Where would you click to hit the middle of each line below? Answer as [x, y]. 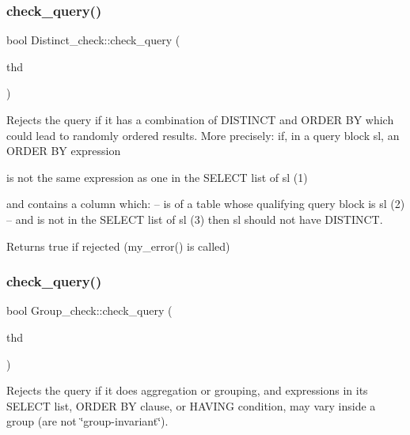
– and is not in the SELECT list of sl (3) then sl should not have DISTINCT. [195, 219]
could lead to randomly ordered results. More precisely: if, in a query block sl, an [203, 135]
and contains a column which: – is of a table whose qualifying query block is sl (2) [206, 204]
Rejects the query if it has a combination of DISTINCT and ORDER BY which [200, 119]
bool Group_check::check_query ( [89, 310]
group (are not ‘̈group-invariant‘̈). [87, 421]
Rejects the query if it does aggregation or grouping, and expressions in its [187, 390]
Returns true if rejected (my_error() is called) [118, 246]
